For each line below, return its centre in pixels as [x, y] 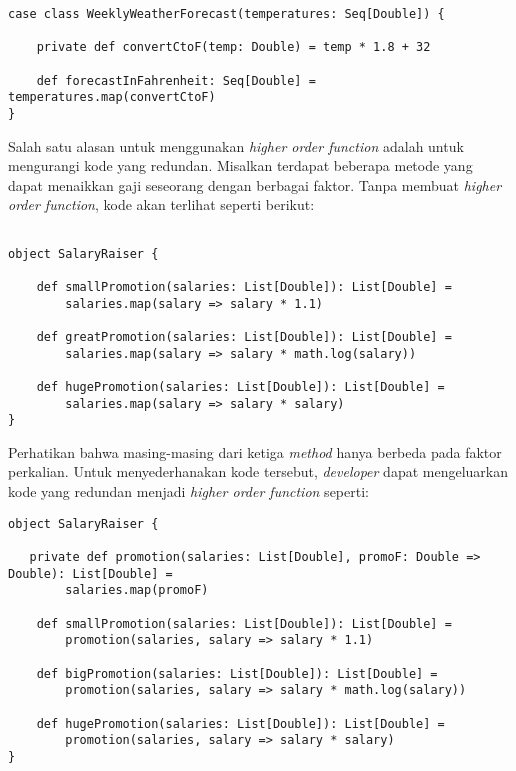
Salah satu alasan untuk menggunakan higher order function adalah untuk [236, 145]
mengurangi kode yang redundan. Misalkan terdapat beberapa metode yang [240, 165]
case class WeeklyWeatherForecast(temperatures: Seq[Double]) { [226, 14]
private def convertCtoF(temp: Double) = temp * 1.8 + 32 [233, 47]
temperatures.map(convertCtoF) [112, 97]
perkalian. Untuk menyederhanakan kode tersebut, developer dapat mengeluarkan [258, 471]
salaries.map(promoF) [137, 590]
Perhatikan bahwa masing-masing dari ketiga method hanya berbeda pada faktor [255, 451]
